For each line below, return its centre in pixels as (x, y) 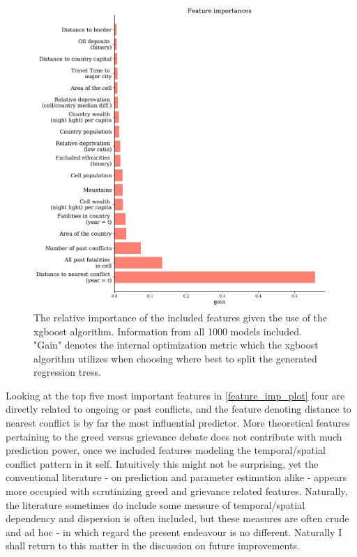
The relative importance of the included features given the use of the (181, 317)
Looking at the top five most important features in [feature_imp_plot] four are (175, 395)
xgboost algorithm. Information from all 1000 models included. (168, 331)
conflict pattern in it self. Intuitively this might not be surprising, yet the (162, 463)
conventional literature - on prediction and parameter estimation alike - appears (176, 477)
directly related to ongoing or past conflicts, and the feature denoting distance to (178, 409)
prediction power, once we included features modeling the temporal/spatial (166, 450)
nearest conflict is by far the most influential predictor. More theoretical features (178, 423)
